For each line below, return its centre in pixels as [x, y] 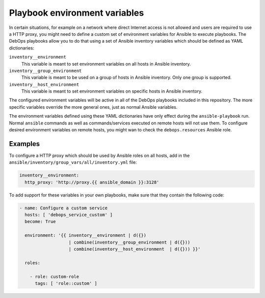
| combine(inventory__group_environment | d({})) [129, 242]
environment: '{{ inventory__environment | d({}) [86, 236]
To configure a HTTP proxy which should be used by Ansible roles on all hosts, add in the [99, 155]
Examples [25, 144]
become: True [40, 222]
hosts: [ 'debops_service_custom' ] [69, 215]
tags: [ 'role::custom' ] [66, 283]
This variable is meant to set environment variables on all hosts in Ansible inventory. [106, 64]
